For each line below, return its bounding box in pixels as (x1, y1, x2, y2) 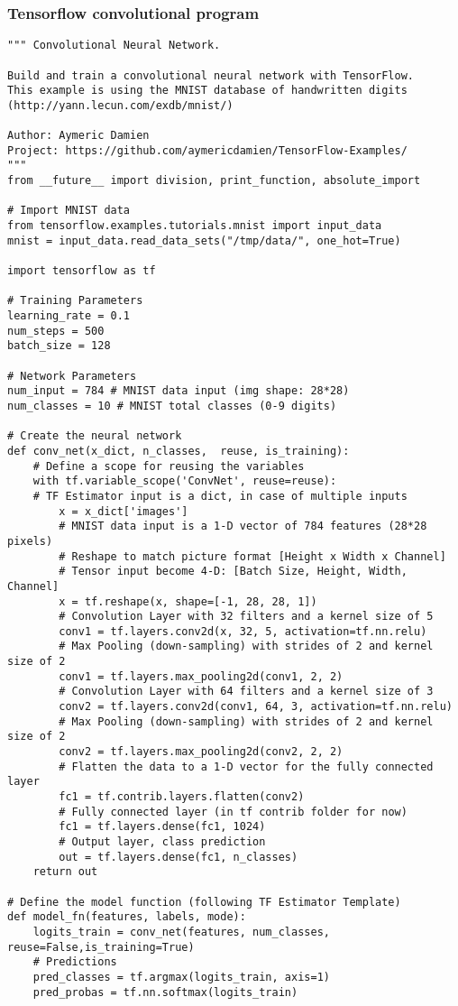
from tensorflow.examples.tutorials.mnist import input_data (7, 219, 382, 233)
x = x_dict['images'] (59, 504, 188, 518)
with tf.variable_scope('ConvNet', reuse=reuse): (32, 475, 337, 488)
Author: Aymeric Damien (7, 129, 150, 143)
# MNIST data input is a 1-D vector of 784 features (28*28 (59, 520, 427, 533)
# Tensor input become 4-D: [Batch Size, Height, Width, (59, 565, 408, 578)
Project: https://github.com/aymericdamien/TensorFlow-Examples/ (7, 143, 408, 157)
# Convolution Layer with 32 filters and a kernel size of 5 (59, 610, 434, 623)
